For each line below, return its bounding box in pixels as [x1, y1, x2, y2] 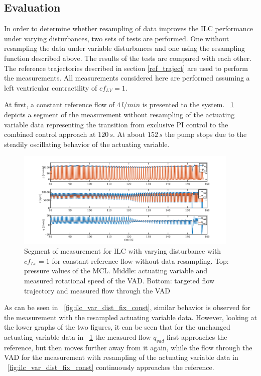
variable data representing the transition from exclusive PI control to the [4, 119, 228, 129]
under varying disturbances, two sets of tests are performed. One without [4, 33, 229, 43]
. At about [113, 129, 146, 139]
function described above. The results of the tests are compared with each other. [4, 52, 251, 63]
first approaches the [167, 331, 227, 342]
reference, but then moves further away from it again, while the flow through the [4, 342, 252, 352]
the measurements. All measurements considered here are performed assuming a [4, 72, 250, 83]
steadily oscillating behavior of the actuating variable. [4, 138, 170, 149]
